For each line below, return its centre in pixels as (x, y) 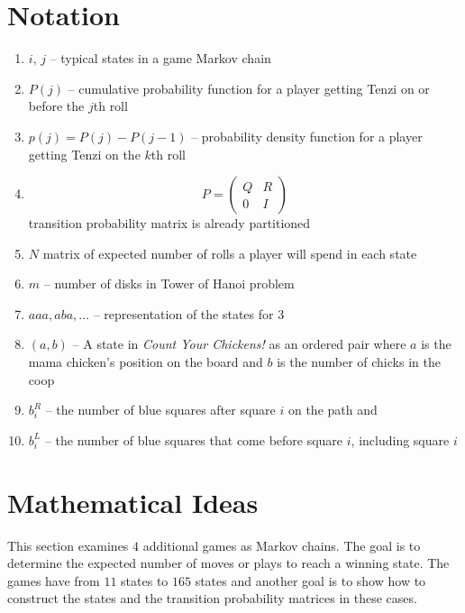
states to (145, 580)
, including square (400, 439)
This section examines (68, 545)
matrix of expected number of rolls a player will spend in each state (230, 253)
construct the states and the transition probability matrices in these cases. (212, 598)
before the (56, 106)
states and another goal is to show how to (310, 580)
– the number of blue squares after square (160, 410)
